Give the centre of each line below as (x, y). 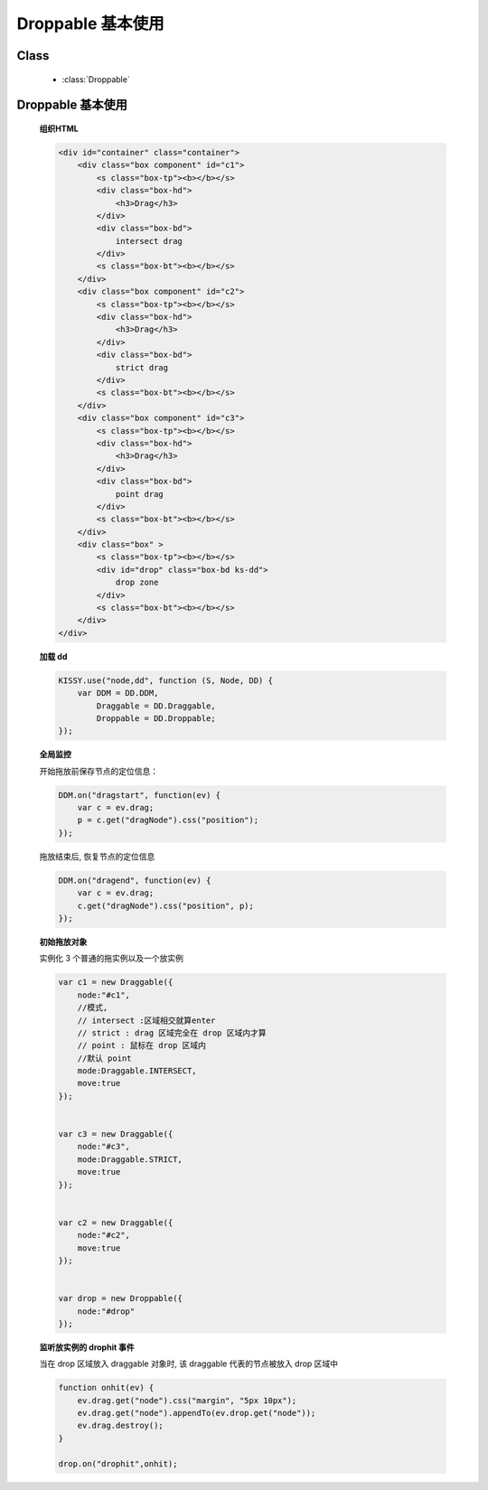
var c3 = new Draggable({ (116, 1134)
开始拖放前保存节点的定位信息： (99, 771)
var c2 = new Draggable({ (116, 1223)
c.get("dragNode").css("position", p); (166, 905)
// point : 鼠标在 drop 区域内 (142, 1045)
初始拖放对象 (63, 942)
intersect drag (149, 241)
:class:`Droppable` (96, 79)
